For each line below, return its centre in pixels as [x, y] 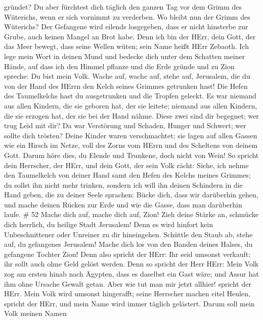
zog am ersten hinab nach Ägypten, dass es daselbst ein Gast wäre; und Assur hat [131, 274]
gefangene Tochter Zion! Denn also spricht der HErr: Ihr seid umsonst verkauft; [127, 254]
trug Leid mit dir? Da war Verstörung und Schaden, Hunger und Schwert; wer [125, 125]
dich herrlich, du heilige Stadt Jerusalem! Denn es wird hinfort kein [108, 224]
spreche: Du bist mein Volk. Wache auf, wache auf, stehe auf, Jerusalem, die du [127, 76]
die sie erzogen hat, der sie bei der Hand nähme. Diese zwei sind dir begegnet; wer [131, 115]
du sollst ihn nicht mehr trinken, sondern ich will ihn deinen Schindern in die [123, 184]
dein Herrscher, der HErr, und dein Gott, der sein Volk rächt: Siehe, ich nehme [126, 165]
